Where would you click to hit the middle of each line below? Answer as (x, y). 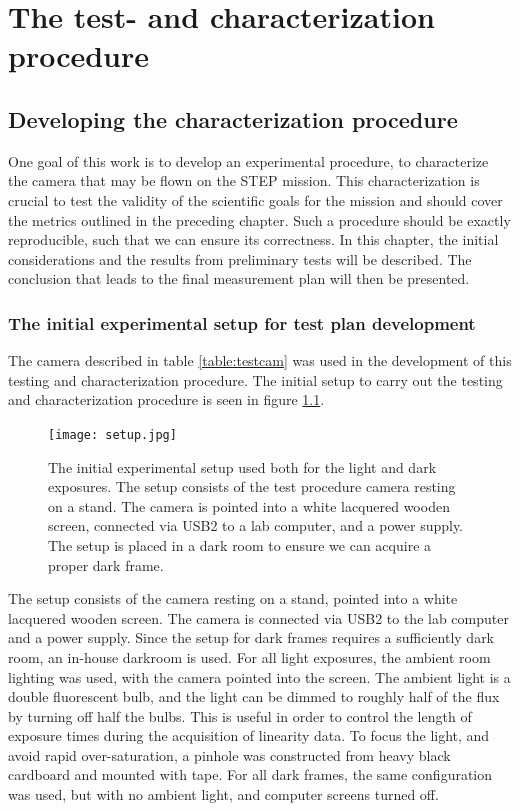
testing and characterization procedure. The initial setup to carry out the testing (255, 379)
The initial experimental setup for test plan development (242, 322)
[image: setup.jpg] (112, 434)
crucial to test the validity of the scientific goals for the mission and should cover (255, 199)
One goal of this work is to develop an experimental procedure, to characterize (248, 160)
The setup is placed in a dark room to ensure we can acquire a (240, 544)
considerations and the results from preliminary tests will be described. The (240, 258)
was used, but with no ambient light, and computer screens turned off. (223, 794)
